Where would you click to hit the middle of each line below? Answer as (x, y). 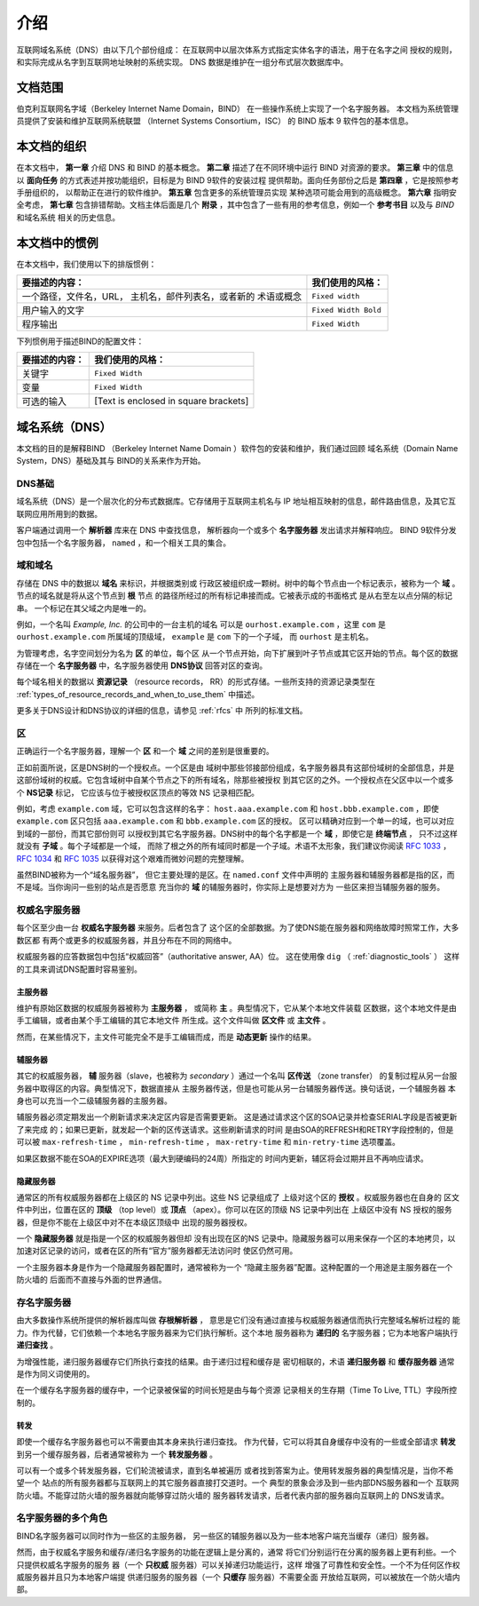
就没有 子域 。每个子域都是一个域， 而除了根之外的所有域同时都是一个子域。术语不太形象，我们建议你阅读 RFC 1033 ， (234, 846)
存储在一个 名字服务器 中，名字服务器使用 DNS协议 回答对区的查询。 (142, 665)
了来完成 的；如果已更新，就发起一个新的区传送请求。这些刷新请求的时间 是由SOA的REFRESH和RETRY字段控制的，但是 (235, 1129)
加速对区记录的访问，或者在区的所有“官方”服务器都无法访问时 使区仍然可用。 (157, 1251)
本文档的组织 (51, 147)
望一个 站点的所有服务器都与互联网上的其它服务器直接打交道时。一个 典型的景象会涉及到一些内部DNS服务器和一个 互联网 (238, 1483)
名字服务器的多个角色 (62, 1518)
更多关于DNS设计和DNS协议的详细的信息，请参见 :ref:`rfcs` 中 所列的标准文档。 (162, 711)
